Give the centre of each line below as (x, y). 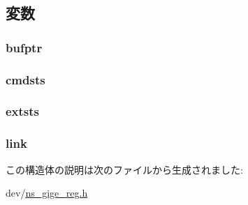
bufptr (24, 47)
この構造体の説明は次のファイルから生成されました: (124, 169)
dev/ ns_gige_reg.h (47, 193)
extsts (23, 111)
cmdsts (25, 79)
